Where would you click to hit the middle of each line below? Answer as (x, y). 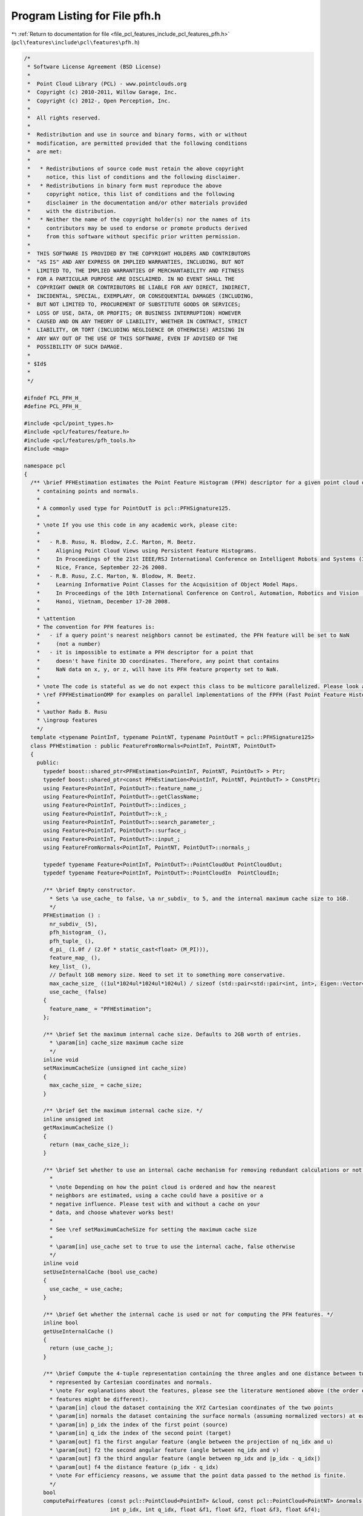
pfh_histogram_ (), (78, 933)
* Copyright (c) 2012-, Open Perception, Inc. (99, 101)
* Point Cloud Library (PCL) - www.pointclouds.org (107, 84)
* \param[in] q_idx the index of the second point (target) (140, 1433)
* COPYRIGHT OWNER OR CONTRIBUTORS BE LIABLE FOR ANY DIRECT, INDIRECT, (139, 287)
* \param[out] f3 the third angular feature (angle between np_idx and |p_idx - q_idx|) (185, 1459)
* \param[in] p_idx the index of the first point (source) (139, 1424)
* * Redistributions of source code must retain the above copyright (136, 169)
